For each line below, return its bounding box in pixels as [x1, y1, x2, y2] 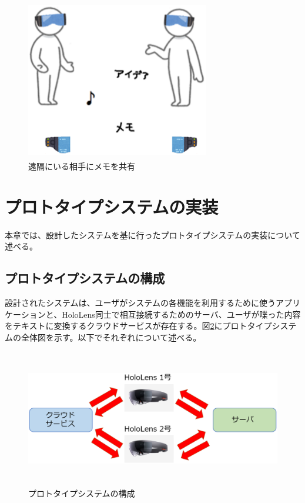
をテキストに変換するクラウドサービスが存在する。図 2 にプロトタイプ [5, 319, 272, 332]
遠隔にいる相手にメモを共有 [28, 160, 135, 172]
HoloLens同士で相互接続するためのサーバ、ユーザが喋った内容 [62, 308, 301, 320]
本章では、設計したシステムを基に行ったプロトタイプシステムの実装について [5, 228, 300, 241]
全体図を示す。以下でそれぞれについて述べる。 [21, 331, 202, 344]
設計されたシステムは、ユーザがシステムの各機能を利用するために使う [5, 297, 276, 309]
